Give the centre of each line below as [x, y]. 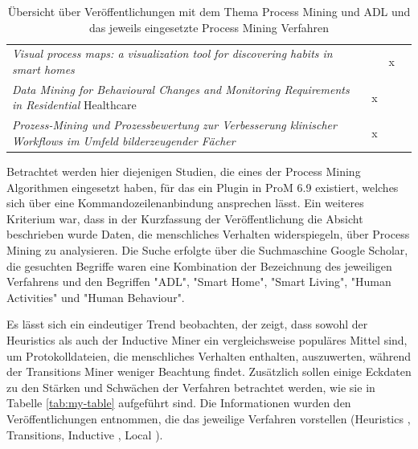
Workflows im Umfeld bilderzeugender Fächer [124, 140]
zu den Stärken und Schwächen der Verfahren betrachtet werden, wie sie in [191, 387]
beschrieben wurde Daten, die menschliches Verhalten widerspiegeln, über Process [208, 234]
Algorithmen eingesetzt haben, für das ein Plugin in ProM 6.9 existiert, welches [203, 187]
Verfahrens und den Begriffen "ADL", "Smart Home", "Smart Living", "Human [199, 282]
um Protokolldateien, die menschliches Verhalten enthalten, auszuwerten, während [209, 355]
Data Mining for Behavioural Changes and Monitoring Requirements [181, 89]
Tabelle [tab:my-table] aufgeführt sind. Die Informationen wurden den [179, 403]
